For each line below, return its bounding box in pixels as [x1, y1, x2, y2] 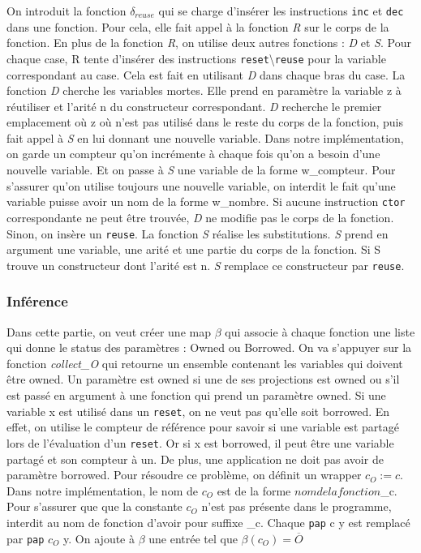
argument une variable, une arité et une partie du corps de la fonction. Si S [6, 241, 381, 258]
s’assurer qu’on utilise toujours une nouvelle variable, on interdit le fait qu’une [6, 177, 396, 194]
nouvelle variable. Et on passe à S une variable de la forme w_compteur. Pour [6, 161, 396, 178]
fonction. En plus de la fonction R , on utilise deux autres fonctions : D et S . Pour [6, 34, 411, 51]
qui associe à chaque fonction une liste [225, 323, 415, 340]
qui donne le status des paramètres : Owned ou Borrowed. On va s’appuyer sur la [6, 339, 412, 356]
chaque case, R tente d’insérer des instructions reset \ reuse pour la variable [6, 49, 386, 66]
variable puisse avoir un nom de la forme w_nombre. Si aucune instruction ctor [6, 193, 406, 210]
